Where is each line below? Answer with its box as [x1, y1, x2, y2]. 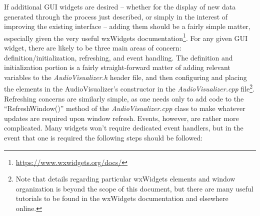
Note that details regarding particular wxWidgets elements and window [15, 173, 235, 184]
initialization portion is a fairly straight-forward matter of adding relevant [4, 62, 230, 72]
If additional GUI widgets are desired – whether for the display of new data [4, 1, 236, 11]
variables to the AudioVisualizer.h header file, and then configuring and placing [4, 71, 247, 82]
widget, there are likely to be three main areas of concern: [4, 42, 181, 53]
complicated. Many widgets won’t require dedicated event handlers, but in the [4, 122, 243, 133]
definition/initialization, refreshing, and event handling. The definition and [4, 52, 233, 62]
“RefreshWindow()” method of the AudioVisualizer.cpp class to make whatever [4, 103, 245, 113]
